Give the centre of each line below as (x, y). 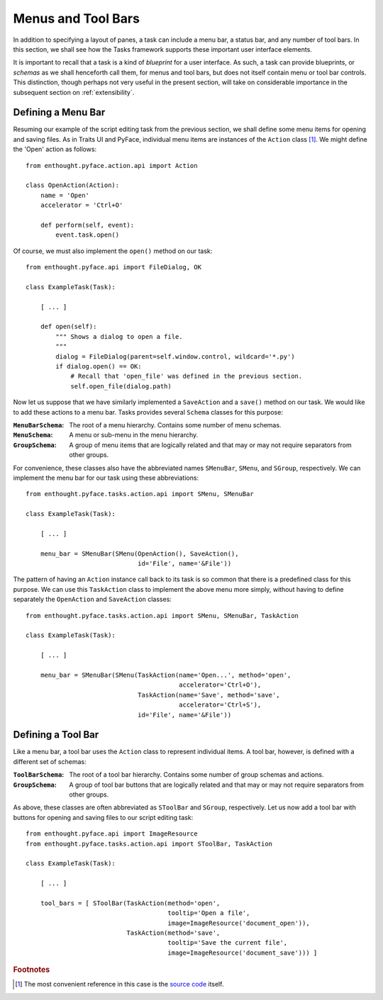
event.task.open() (88, 235)
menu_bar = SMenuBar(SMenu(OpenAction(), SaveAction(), (139, 554)
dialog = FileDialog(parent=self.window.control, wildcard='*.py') (175, 356)
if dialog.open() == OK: (99, 366)
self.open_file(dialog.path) (121, 386)
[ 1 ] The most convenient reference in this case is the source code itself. (120, 984)
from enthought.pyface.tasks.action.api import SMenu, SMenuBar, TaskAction (162, 616)
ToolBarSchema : (39, 775)
